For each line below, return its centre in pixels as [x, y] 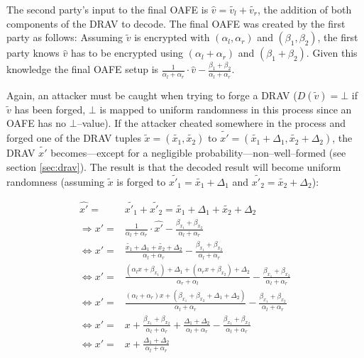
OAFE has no [37, 123]
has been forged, [50, 109]
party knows [33, 53]
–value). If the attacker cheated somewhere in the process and [211, 123]
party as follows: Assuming [65, 37]
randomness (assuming [56, 181]
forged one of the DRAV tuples [74, 138]
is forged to [141, 181]
